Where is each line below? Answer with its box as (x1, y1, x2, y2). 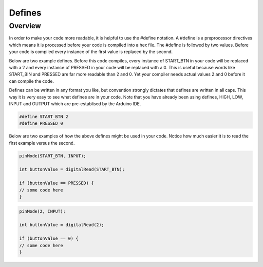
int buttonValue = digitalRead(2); (19, 222, 104, 228)
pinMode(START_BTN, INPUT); (19, 153, 86, 158)
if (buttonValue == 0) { (19, 236, 79, 241)
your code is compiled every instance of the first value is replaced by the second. (9, 49, 173, 55)
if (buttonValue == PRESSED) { (19, 180, 94, 186)
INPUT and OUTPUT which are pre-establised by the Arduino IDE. (9, 100, 141, 107)
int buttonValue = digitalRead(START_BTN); (19, 167, 125, 172)
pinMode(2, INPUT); (19, 209, 66, 214)
